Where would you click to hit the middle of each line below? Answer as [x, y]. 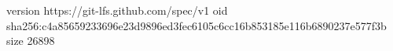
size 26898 [31, 41]
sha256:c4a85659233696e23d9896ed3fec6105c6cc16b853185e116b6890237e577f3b [196, 25]
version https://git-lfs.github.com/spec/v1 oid [117, 10]
